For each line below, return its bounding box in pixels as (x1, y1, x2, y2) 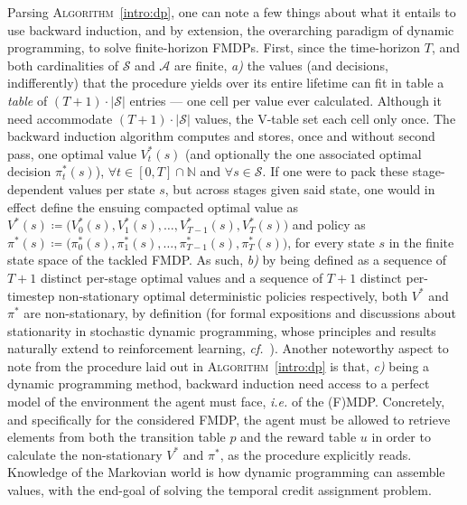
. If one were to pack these (262, 162, 409, 181)
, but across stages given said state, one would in (164, 179, 435, 198)
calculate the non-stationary (7, 444, 163, 463)
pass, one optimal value (7, 144, 136, 163)
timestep (7, 285, 55, 304)
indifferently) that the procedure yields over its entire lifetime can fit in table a (7, 73, 444, 92)
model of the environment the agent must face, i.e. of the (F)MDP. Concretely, (7, 392, 445, 411)
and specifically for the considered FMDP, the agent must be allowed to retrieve (7, 409, 451, 428)
